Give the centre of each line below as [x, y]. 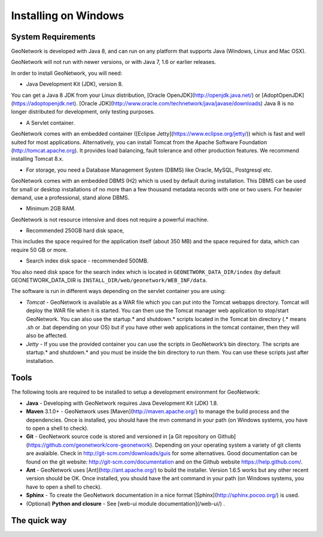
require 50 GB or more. [39, 250]
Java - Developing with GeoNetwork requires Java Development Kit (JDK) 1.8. [122, 403]
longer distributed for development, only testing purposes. [83, 112]
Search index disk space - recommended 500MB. [87, 261]
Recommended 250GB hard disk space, [75, 231]
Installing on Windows [68, 16]
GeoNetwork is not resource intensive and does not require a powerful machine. [110, 219]
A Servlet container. [50, 123]
